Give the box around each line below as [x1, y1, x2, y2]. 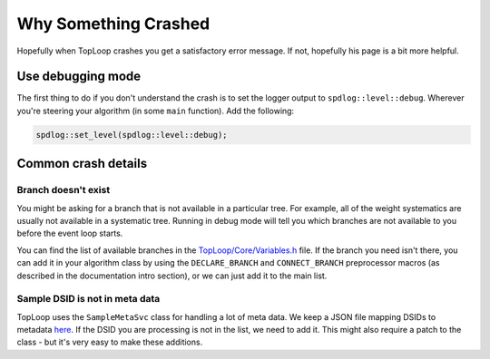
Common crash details [16, 156, 148, 171]
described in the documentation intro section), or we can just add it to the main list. [16, 270, 328, 281]
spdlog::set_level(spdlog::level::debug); [35, 130, 228, 140]
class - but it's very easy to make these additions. [16, 336, 203, 348]
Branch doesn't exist [16, 184, 111, 197]
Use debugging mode [16, 69, 142, 84]
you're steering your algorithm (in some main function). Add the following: [16, 105, 295, 116]
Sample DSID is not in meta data [16, 293, 161, 306]
